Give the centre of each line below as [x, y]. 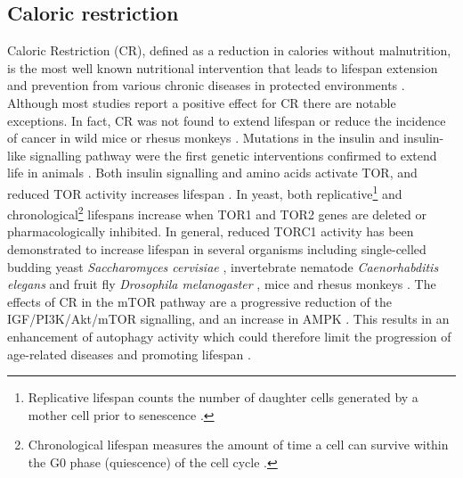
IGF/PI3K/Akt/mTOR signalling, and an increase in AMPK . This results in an [228, 319]
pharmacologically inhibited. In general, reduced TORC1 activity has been [211, 231]
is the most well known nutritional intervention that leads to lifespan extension [223, 67]
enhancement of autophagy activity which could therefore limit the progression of [229, 337]
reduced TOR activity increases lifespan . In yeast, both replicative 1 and [205, 192]
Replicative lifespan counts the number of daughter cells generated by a [223, 397]
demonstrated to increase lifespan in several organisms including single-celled [217, 249]
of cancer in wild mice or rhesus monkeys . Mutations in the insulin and [203, 138]
